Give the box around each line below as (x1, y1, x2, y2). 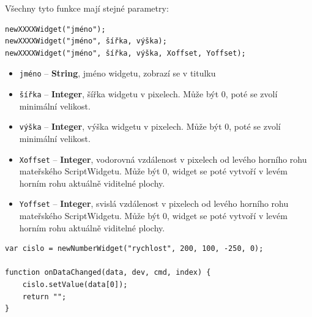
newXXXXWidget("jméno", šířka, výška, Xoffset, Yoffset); (5, 48, 246, 58)
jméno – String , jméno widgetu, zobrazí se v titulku (19, 67, 216, 80)
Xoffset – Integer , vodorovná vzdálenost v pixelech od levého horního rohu (19, 152, 307, 165)
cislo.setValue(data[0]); (22, 280, 128, 289)
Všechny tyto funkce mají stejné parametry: (5, 2, 169, 14)
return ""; (22, 292, 67, 301)
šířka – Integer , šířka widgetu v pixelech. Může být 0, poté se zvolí (19, 88, 278, 100)
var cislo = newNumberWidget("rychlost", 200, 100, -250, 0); (5, 244, 264, 253)
